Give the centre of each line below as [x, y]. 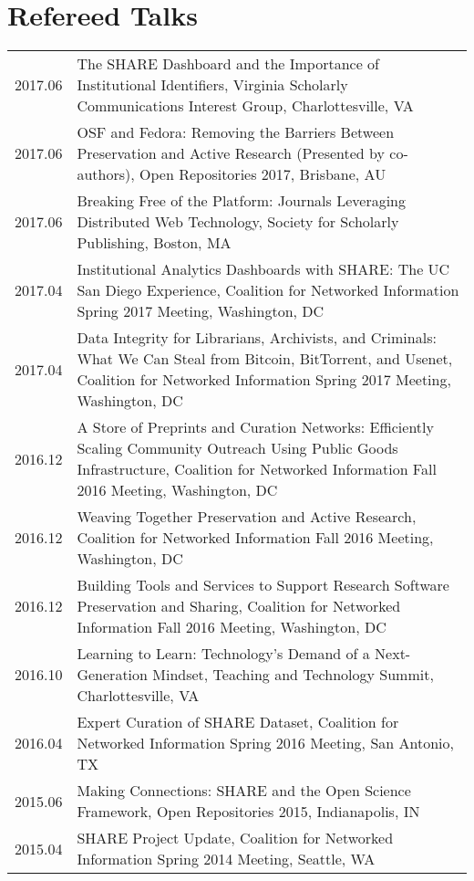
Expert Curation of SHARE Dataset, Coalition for [238, 722]
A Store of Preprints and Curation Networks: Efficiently [255, 427]
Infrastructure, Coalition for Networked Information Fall [257, 469]
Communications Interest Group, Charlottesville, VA [245, 106]
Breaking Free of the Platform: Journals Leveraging [242, 201]
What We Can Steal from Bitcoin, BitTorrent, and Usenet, [265, 359]
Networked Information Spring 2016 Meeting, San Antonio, [265, 743]
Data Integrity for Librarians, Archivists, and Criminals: [257, 338]
